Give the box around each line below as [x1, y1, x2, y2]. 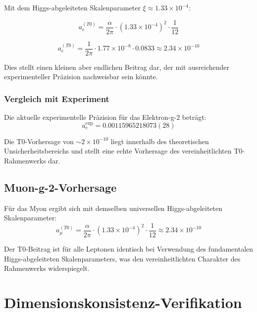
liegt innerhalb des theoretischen [110, 136, 209, 146]
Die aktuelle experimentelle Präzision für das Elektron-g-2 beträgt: [4, 112, 206, 122]
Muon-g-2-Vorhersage [4, 179, 117, 195]
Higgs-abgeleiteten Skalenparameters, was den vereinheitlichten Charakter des [4, 253, 241, 263]
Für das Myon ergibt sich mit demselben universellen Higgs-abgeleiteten [4, 203, 222, 213]
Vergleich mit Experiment [4, 92, 109, 104]
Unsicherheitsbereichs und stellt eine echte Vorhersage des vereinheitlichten [4, 146, 232, 156]
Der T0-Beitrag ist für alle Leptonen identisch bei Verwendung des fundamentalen [4, 243, 254, 254]
